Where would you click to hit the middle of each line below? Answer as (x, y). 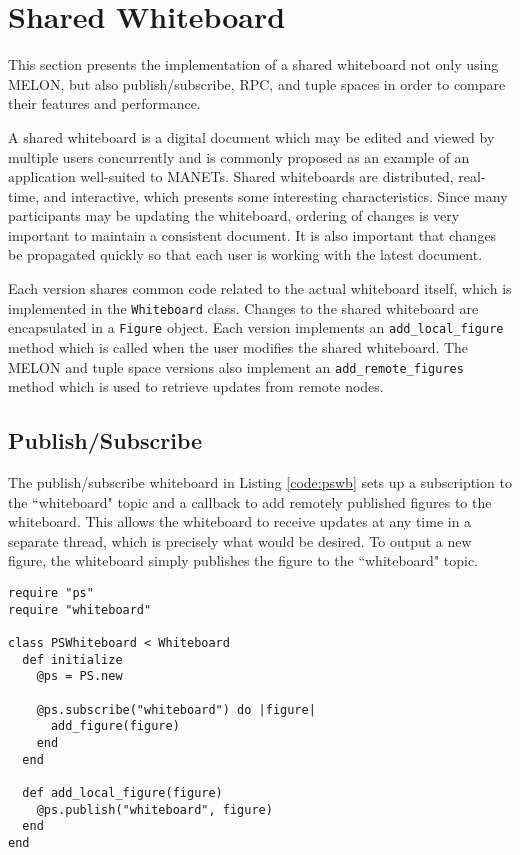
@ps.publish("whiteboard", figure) (154, 809)
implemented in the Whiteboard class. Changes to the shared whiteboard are (243, 307)
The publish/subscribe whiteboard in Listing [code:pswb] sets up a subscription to (260, 482)
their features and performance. (104, 103)
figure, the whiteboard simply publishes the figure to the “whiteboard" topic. (243, 560)
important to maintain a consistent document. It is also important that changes (252, 234)
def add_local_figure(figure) (122, 792)
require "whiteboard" (80, 609)
